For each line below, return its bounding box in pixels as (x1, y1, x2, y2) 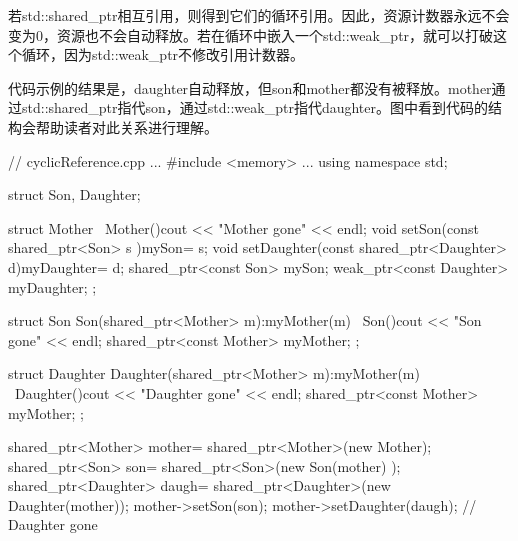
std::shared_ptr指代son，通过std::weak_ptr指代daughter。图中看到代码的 (21, 97, 489, 118)
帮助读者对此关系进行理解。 (35, 116, 218, 137)
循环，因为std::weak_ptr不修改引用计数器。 (21, 44, 305, 65)
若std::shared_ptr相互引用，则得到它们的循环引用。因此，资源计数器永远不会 (8, 5, 510, 25)
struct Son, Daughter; (8, 184, 141, 205)
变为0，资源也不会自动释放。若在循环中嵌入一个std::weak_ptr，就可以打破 (8, 24, 494, 45)
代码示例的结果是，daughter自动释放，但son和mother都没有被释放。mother (8, 77, 492, 98)
